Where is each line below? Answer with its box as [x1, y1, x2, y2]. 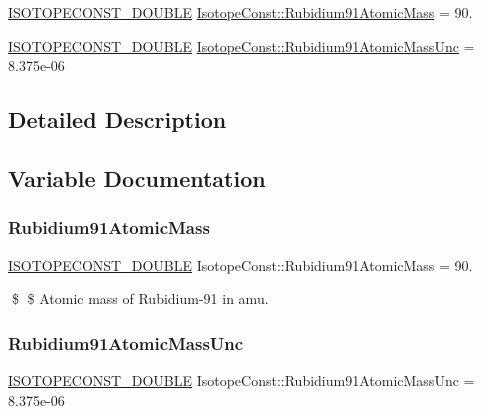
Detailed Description [8, 104, 227, 135]
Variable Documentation [8, 162, 266, 193]
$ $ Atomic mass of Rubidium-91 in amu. [11, 288, 269, 309]
